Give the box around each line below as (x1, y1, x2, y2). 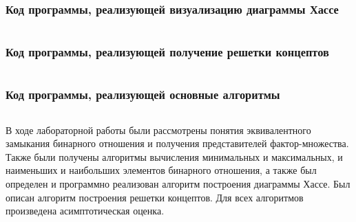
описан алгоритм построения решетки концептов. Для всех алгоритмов (6, 190, 304, 204)
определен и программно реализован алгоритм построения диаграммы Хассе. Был (6, 177, 350, 191)
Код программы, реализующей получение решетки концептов (6, 43, 329, 60)
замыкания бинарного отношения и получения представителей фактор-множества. (6, 136, 349, 151)
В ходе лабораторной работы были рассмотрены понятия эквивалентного (6, 122, 311, 137)
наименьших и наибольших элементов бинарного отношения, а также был (6, 163, 317, 177)
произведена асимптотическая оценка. (6, 203, 165, 218)
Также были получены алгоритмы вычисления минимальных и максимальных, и (6, 149, 343, 164)
